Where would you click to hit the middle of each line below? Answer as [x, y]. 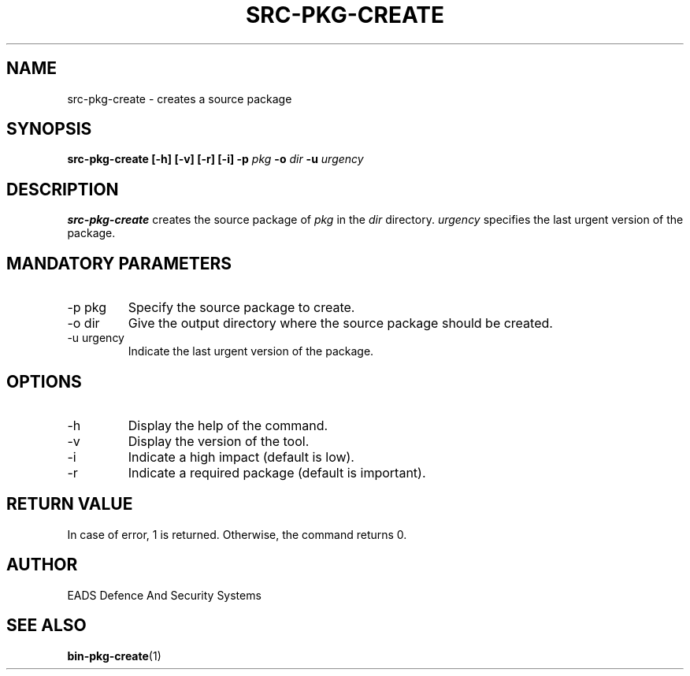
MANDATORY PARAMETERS [119, 263]
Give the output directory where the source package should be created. [340, 323]
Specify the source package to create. [241, 308]
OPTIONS [44, 381]
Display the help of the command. [228, 425]
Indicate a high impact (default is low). [241, 457]
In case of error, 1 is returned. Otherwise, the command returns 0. [237, 534]
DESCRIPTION [63, 189]
